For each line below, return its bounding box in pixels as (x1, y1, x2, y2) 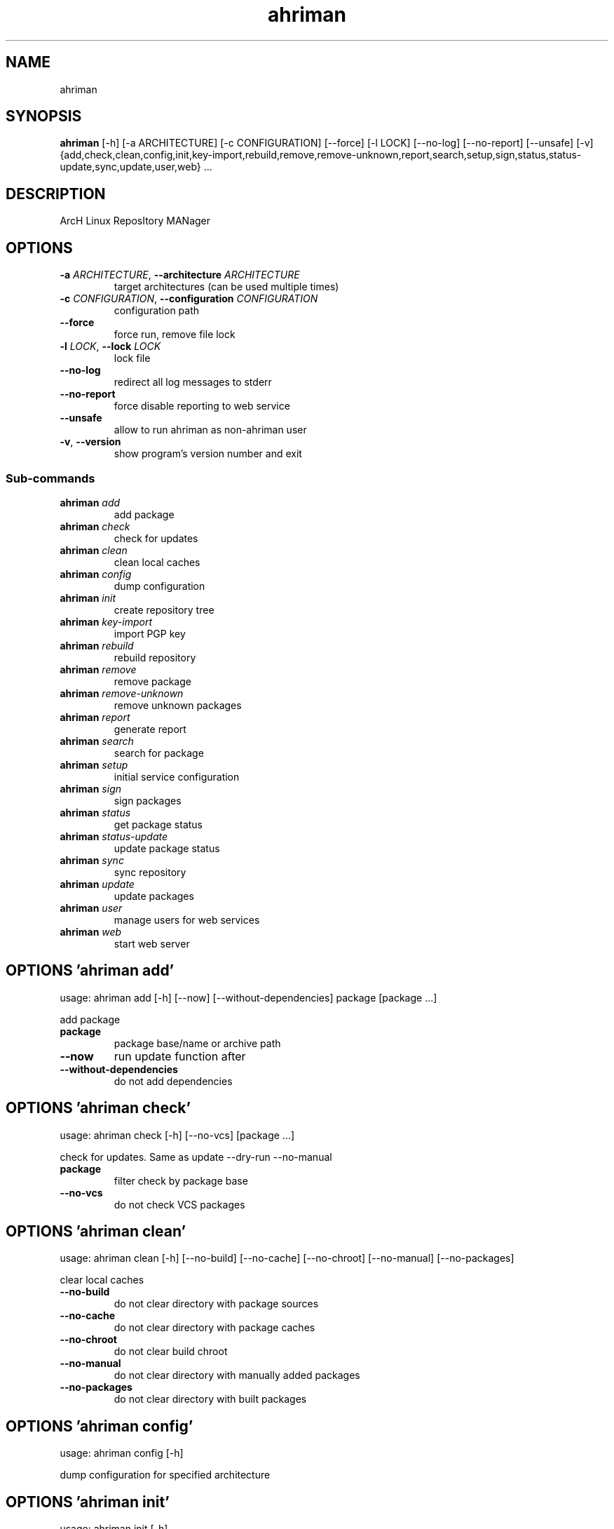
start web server (114, 937, 190, 950)
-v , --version (60, 436, 121, 448)
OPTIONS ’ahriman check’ (6, 1099, 191, 1117)
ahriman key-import (60, 615, 153, 628)
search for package (114, 746, 204, 759)
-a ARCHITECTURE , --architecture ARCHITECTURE (60, 269, 300, 281)
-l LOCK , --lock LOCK (60, 340, 161, 353)
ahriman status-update (60, 830, 168, 842)
